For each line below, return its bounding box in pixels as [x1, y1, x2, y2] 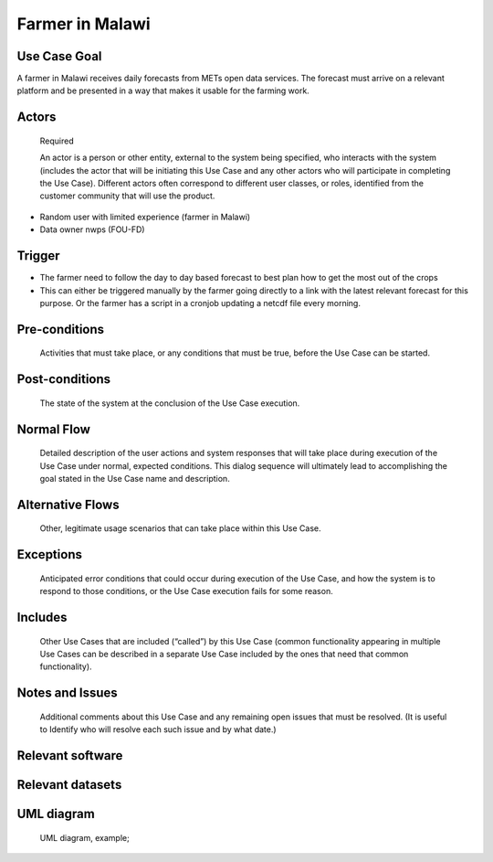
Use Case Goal [16, 48, 102, 64]
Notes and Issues [16, 686, 118, 701]
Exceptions [16, 547, 82, 562]
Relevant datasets [16, 777, 122, 793]
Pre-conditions [16, 321, 105, 337]
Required [39, 135, 74, 146]
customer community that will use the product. [39, 190, 215, 201]
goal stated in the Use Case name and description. [39, 473, 230, 484]
